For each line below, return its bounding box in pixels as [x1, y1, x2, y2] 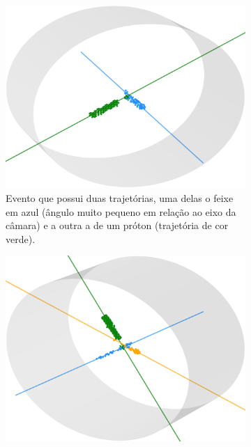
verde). [6, 231, 36, 246]
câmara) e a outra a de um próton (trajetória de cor [6, 218, 229, 233]
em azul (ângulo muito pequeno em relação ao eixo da [6, 204, 236, 219]
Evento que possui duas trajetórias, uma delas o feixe [6, 190, 234, 205]
